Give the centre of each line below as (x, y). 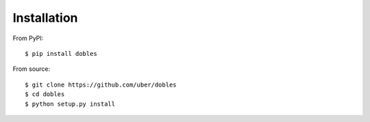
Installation (45, 18)
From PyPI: (28, 38)
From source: (32, 69)
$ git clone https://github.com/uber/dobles (101, 85)
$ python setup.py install (70, 104)
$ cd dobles (45, 94)
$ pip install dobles (61, 54)
